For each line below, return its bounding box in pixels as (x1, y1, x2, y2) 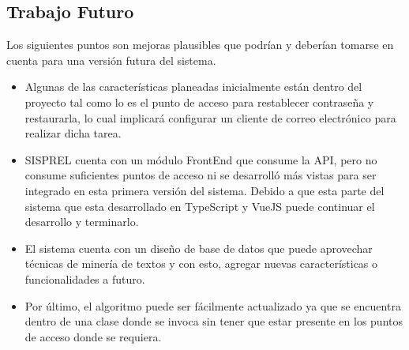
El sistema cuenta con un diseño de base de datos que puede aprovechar (24, 239, 373, 256)
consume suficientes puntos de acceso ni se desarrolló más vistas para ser (24, 167, 377, 183)
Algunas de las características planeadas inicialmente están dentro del (24, 78, 362, 95)
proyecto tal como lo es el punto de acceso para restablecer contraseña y (24, 93, 374, 110)
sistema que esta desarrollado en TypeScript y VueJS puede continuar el (24, 198, 375, 214)
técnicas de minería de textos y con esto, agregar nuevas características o (24, 255, 378, 272)
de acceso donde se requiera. (24, 328, 162, 344)
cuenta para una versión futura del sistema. (6, 51, 216, 68)
